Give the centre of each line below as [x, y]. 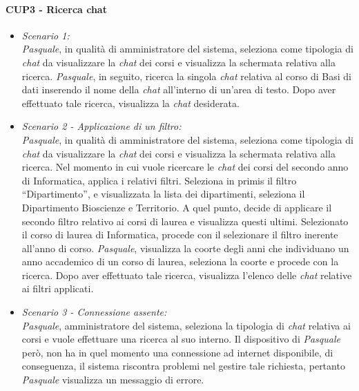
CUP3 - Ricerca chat [56, 9]
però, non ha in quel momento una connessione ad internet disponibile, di [177, 352]
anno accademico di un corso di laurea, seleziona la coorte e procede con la [180, 261]
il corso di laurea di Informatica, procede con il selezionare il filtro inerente [180, 235]
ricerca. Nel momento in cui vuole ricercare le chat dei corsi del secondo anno [185, 167]
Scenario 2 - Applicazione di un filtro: [101, 126]
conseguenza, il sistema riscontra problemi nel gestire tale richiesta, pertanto [183, 366]
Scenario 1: [46, 35]
